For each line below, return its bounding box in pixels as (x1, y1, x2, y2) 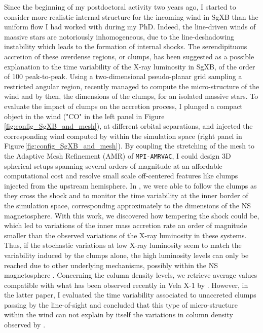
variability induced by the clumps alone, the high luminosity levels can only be (4, 249, 249, 260)
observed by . (4, 319, 46, 330)
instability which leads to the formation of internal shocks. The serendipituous (4, 41, 247, 52)
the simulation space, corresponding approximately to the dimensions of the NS (4, 200, 251, 210)
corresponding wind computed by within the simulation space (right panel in (4, 130, 242, 141)
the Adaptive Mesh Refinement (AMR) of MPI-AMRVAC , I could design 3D (4, 150, 231, 161)
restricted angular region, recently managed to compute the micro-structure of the (4, 81, 259, 91)
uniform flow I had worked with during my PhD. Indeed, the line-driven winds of (4, 21, 256, 32)
